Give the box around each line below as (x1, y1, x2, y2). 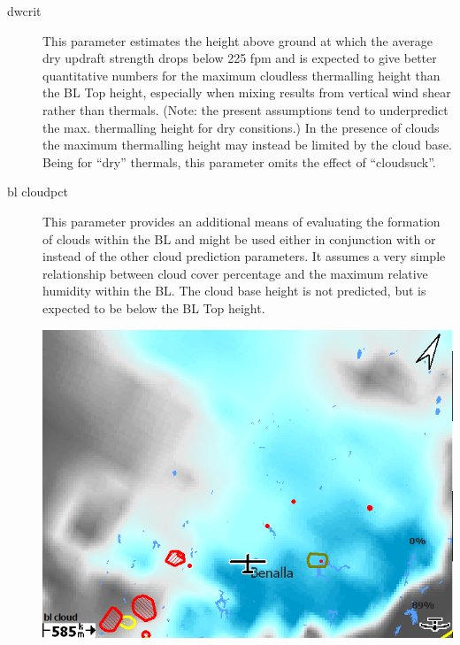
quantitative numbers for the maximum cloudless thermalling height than (42, 65, 441, 84)
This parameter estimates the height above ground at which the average (42, 31, 433, 50)
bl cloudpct (7, 182, 68, 201)
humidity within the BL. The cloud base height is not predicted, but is (42, 281, 426, 300)
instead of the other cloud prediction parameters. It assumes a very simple (42, 247, 446, 265)
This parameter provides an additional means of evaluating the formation (42, 211, 441, 230)
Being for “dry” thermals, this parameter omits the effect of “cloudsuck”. (42, 152, 436, 171)
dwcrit (7, 2, 42, 19)
